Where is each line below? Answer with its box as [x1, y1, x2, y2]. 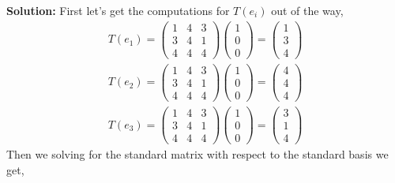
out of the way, [271, 2, 344, 18]
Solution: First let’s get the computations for [6, 2, 230, 18]
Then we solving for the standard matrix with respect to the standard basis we [6, 146, 389, 162]
